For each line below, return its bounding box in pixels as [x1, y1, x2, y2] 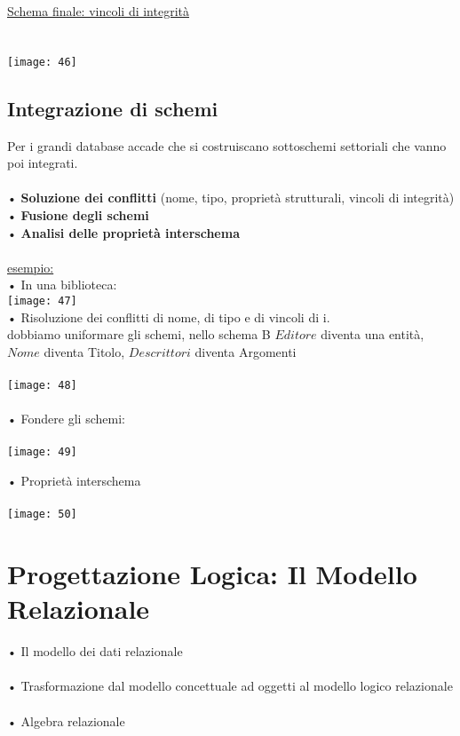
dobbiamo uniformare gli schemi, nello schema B [7, 325, 271, 344]
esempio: [7, 257, 54, 276]
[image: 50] [7, 508, 77, 521]
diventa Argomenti [194, 342, 297, 360]
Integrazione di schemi [7, 94, 218, 122]
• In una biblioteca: [7, 275, 117, 294]
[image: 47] [7, 294, 77, 307]
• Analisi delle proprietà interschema [7, 223, 240, 241]
